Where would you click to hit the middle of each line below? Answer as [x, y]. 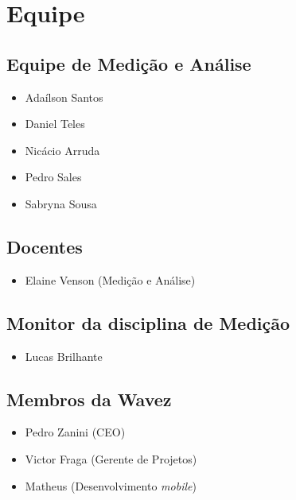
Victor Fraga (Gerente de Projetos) [111, 458]
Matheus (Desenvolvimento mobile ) [111, 485]
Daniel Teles [55, 124]
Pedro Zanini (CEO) [75, 432]
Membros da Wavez [89, 399]
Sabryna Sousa [61, 203]
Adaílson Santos [64, 97]
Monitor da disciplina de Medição [148, 322]
